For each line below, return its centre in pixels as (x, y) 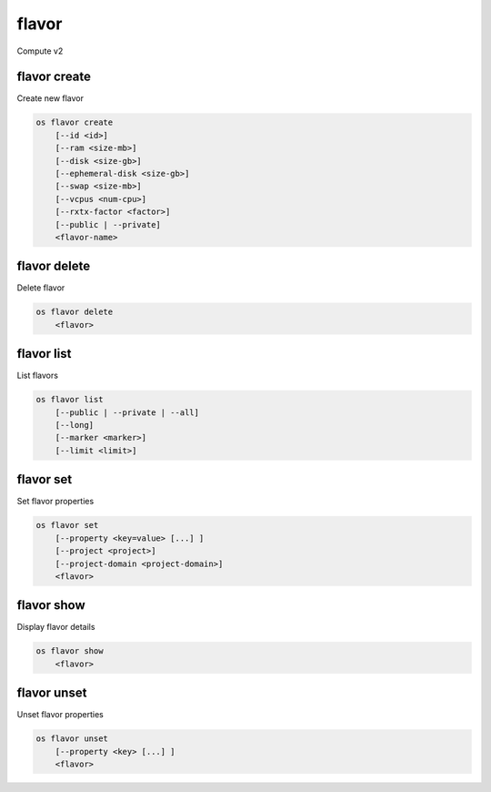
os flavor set (67, 525)
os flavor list (70, 400)
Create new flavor (50, 98)
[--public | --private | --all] (127, 412)
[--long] (75, 425)
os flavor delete (75, 312)
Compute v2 (40, 51)
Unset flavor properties (60, 715)
